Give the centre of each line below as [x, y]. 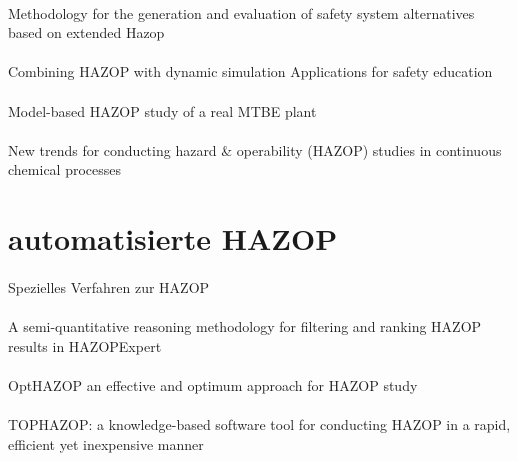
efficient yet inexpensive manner [106, 443]
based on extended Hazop [86, 32]
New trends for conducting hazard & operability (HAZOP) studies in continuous [255, 149]
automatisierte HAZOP [173, 238]
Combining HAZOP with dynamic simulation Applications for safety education [250, 71]
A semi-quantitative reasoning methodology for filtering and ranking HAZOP [245, 326]
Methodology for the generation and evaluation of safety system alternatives [241, 12]
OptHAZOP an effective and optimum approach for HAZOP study [213, 384]
